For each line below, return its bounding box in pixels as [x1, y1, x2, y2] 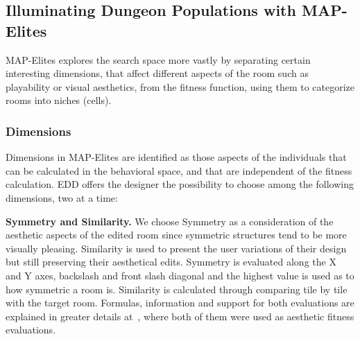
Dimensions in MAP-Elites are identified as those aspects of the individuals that [6, 150, 347, 164]
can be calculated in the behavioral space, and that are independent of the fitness [6, 163, 352, 177]
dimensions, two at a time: [6, 190, 118, 205]
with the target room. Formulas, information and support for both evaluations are [6, 295, 354, 310]
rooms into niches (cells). [6, 93, 112, 107]
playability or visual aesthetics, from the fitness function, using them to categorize [6, 79, 355, 94]
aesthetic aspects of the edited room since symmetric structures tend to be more [6, 227, 347, 242]
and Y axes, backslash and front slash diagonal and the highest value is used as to [6, 268, 354, 282]
